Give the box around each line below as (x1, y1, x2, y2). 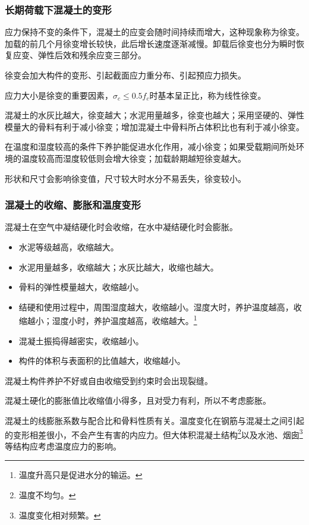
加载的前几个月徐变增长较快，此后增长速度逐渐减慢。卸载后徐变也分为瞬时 (5, 37, 296, 49)
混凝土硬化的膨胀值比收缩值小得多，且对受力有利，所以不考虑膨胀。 (5, 394, 271, 407)
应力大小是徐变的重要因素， (5, 89, 113, 101)
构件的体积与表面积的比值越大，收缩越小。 (18, 354, 185, 367)
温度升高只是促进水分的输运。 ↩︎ (18, 469, 143, 481)
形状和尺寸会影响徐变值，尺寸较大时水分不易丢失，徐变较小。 (5, 172, 246, 184)
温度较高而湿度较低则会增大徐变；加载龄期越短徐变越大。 (21, 152, 246, 164)
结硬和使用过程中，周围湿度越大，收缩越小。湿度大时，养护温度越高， (18, 300, 294, 313)
